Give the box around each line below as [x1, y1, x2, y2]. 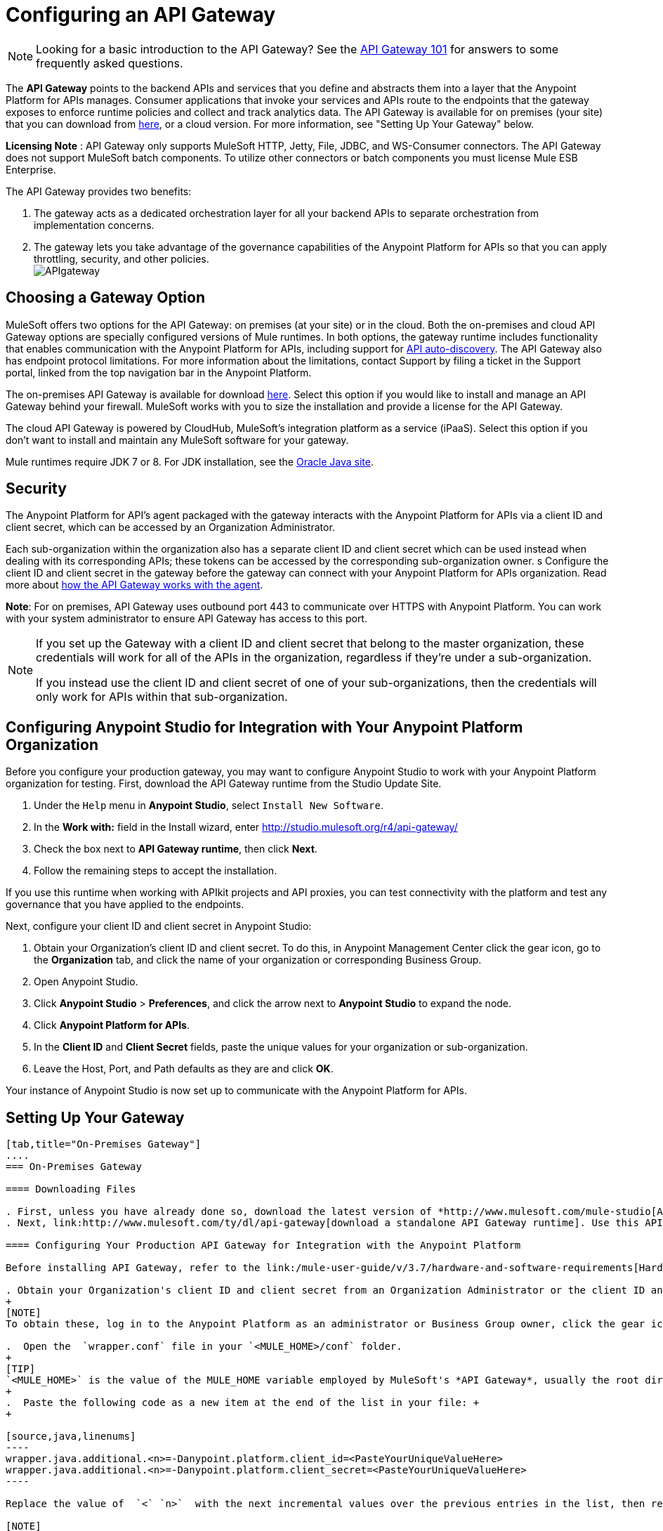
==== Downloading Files [6, 1183, 136, 1195]
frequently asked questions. [36, 55, 183, 70]
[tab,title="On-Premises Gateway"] [6, 1138, 202, 1150]
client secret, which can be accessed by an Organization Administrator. [6, 521, 335, 534]
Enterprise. [6, 163, 56, 176]
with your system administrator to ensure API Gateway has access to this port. [6, 612, 367, 625]
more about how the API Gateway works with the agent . [6, 579, 263, 591]
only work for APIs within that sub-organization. [36, 690, 288, 704]
